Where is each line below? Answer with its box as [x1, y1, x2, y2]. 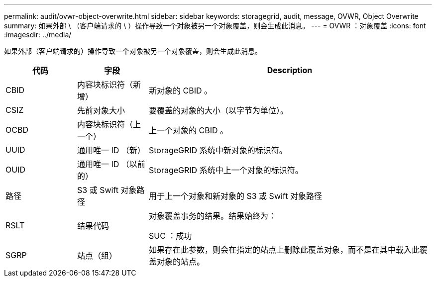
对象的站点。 [156, 257, 205, 267]
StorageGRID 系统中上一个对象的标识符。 [148, 165, 303, 175]
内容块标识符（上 [77, 119, 141, 129]
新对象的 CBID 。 [148, 86, 212, 95]
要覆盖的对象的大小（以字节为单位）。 [148, 105, 288, 115]
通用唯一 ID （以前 [77, 159, 145, 169]
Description [267, 65, 313, 75]
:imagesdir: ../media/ [4, 30, 72, 39]
